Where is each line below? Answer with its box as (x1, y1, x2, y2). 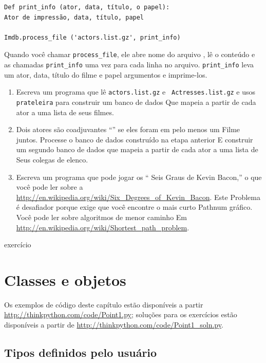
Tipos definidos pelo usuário (4, 344, 157, 360)
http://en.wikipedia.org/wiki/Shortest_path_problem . (16, 222, 189, 232)
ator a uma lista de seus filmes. (16, 106, 114, 117)
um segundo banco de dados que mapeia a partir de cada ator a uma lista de (16, 144, 258, 155)
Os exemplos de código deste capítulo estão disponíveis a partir (4, 299, 203, 310)
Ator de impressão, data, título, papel (4, 13, 144, 21)
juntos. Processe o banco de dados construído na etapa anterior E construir (16, 134, 253, 144)
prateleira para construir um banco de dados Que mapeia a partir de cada (16, 96, 256, 107)
